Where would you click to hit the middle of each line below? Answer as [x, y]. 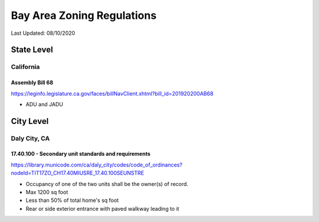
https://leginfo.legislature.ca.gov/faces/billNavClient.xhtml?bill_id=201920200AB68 [112, 93]
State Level [32, 50]
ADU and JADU [44, 104]
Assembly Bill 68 [32, 83]
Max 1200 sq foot [47, 192]
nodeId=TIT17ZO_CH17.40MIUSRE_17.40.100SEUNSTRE [77, 173]
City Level [30, 121]
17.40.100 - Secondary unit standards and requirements [81, 154]
